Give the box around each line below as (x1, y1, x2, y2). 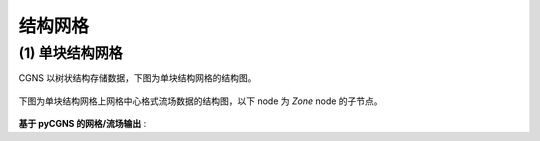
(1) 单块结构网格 (18, 44, 124, 62)
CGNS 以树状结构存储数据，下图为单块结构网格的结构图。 (18, 72, 257, 84)
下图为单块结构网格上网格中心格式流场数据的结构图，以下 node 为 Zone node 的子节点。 (18, 95, 384, 107)
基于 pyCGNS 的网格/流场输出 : (18, 118, 147, 130)
